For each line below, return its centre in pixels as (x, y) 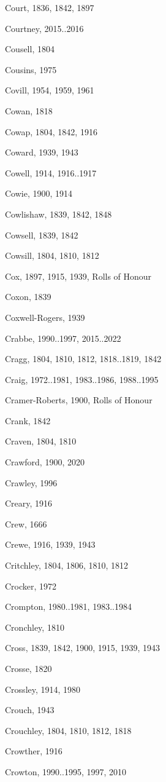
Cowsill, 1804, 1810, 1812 (52, 255)
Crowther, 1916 (34, 751)
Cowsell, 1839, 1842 (42, 235)
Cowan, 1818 (29, 110)
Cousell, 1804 (30, 49)
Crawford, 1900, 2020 (45, 462)
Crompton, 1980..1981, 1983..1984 (68, 606)
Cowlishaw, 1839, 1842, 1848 (58, 214)
